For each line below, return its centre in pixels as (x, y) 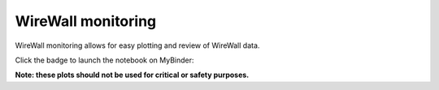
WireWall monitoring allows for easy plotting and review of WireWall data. (137, 45)
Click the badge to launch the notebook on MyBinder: (104, 60)
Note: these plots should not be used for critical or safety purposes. (132, 75)
